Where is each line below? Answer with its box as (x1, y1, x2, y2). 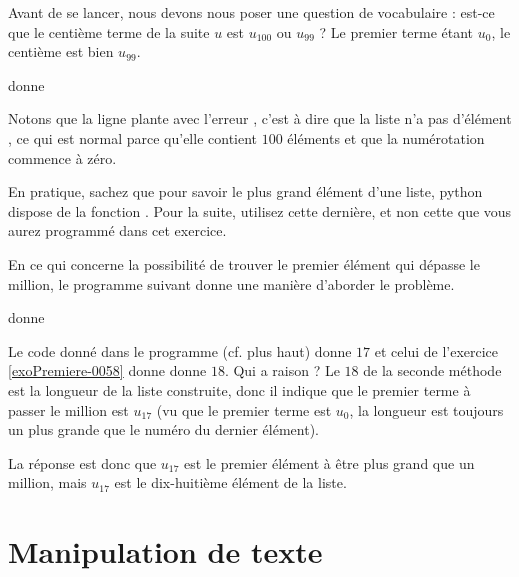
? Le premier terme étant (319, 21, 474, 42)
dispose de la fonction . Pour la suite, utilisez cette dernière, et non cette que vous (8, 200, 512, 221)
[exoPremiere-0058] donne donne (8, 360, 207, 381)
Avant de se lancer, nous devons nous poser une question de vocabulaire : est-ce (8, 2, 495, 22)
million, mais (8, 472, 87, 493)
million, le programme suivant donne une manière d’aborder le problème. (8, 273, 455, 294)
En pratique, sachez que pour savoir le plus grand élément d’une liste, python (8, 181, 483, 202)
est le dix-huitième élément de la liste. (114, 472, 347, 493)
